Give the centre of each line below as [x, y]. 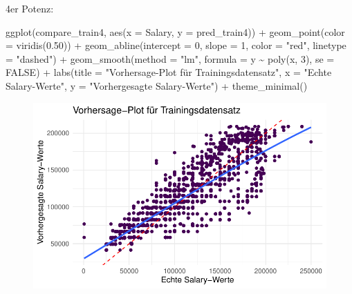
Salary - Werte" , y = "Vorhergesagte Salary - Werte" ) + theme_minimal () [157, 85]
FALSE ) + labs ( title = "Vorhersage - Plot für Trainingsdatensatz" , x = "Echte [169, 72]
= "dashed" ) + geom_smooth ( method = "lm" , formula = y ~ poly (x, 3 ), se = [170, 58]
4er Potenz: [30, 8]
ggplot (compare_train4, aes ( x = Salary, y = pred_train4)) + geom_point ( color [175, 31]
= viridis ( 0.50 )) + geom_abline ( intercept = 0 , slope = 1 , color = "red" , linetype [176, 45]
